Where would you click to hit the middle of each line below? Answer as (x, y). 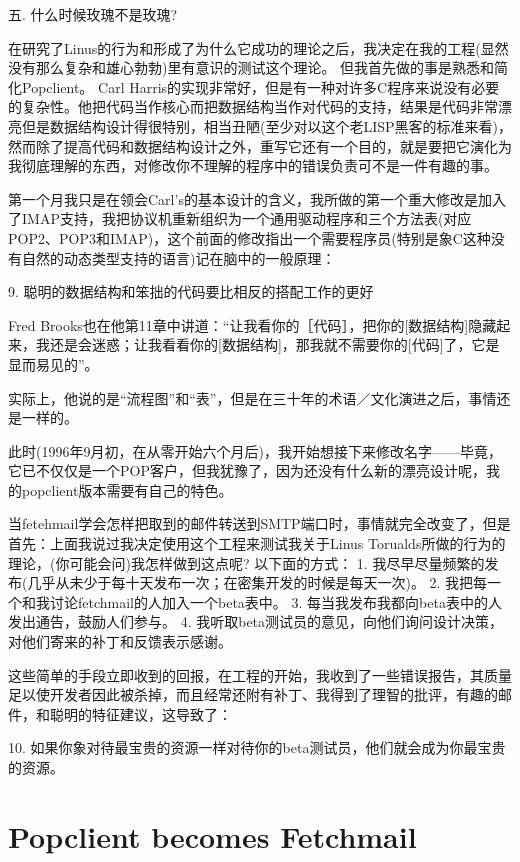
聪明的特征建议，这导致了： (140, 713)
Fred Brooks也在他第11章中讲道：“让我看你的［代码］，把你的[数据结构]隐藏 (252, 324)
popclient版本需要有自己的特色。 (127, 489)
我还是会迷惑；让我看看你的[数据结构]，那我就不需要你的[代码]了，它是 (267, 344)
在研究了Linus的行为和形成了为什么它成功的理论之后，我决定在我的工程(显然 (258, 47)
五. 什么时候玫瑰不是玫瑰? (93, 14)
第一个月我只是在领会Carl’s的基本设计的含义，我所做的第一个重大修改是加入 (257, 198)
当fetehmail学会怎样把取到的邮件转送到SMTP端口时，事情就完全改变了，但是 (259, 523)
